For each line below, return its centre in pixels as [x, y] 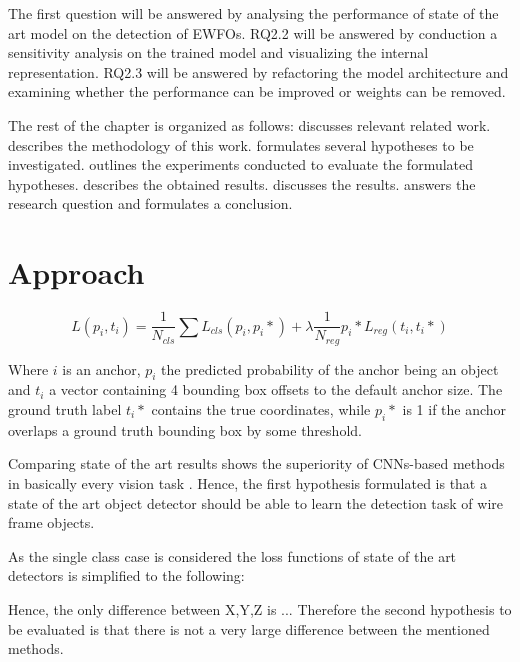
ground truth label [65, 408]
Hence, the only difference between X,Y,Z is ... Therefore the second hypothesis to [260, 608]
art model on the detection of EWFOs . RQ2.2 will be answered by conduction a [253, 32]
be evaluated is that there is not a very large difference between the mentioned [249, 628]
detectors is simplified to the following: [126, 575]
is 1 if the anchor [454, 408]
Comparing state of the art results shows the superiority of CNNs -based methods [256, 463]
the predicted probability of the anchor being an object [330, 368]
